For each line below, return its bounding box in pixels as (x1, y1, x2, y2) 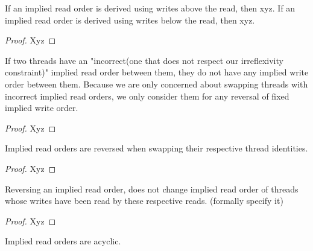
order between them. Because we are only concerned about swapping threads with (5, 77, 308, 90)
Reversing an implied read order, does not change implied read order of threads (5, 182, 299, 195)
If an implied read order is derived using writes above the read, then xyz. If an (5, 2, 296, 14)
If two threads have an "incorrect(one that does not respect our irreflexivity (5, 54, 283, 66)
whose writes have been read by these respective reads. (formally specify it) (5, 194, 283, 207)
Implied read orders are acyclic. (5, 235, 121, 247)
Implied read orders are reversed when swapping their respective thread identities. (5, 142, 308, 154)
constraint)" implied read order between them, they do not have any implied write (5, 66, 309, 78)
